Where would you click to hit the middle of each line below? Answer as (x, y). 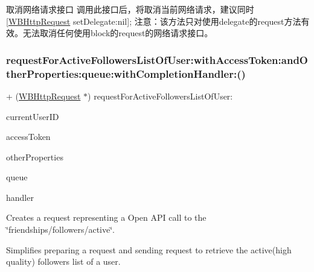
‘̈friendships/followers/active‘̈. (60, 229)
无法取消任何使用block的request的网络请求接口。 (118, 33)
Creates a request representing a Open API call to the (106, 217)
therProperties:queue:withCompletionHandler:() (126, 73)
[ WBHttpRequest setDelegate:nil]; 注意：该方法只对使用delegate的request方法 (154, 21)
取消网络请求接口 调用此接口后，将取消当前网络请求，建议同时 (130, 9)
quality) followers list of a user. (63, 261)
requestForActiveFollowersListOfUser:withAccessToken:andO (157, 59)
